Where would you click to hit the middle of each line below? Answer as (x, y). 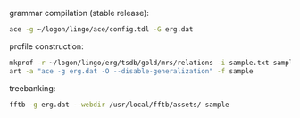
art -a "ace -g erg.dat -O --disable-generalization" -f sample (131, 71)
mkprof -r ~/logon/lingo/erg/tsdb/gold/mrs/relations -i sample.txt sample (153, 63)
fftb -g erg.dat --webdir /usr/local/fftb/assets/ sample (119, 105)
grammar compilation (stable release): (79, 13)
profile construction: (46, 46)
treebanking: (33, 88)
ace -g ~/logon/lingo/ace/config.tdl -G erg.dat (101, 29)
